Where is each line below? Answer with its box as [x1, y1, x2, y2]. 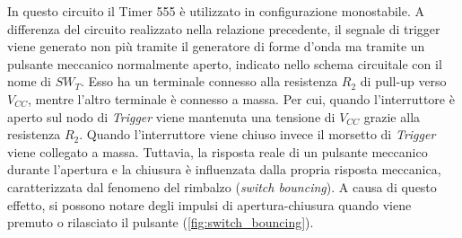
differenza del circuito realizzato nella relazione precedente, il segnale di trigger [7, 19, 440, 38]
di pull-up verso [360, 72, 447, 91]
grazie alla [363, 107, 421, 126]
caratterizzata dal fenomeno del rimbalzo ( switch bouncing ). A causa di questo [7, 177, 437, 196]
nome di [7, 72, 51, 91]
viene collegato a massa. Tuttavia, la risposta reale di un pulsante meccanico [7, 142, 428, 161]
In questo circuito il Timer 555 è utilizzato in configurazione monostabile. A [7, 2, 424, 20]
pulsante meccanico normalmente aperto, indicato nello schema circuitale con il [7, 54, 442, 73]
